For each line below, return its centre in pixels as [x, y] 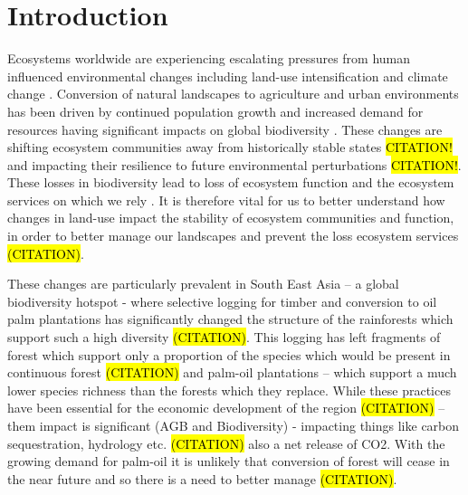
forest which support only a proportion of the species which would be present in [229, 354]
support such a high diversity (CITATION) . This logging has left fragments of [224, 337]
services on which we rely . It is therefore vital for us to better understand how [226, 200]
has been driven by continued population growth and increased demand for [215, 111]
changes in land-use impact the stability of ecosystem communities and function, [231, 218]
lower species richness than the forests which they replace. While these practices [229, 390]
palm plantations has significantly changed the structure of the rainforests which [230, 319]
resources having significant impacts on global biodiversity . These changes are [225, 129]
